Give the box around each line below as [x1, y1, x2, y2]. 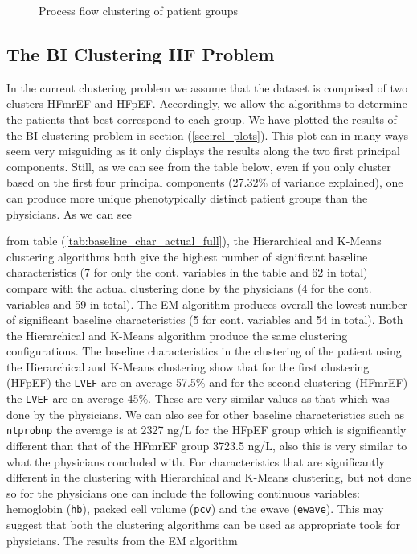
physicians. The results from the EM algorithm [6, 531, 238, 548]
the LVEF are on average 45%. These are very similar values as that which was [6, 390, 390, 407]
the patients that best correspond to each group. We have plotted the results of [6, 110, 397, 127]
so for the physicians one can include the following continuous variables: [6, 484, 360, 501]
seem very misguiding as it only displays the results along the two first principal [6, 142, 400, 159]
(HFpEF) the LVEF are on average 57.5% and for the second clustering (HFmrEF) [6, 374, 408, 391]
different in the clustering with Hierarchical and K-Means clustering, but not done [6, 469, 411, 486]
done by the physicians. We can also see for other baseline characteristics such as [6, 405, 405, 422]
